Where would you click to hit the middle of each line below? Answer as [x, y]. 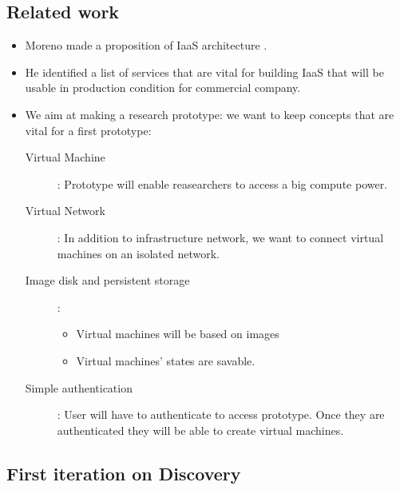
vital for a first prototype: [88, 130]
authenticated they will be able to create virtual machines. [200, 430]
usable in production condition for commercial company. [163, 88]
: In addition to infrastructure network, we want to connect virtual [220, 237]
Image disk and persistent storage [107, 280]
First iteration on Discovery [124, 473]
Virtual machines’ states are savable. [166, 360]
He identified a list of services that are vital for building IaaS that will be [204, 72]
